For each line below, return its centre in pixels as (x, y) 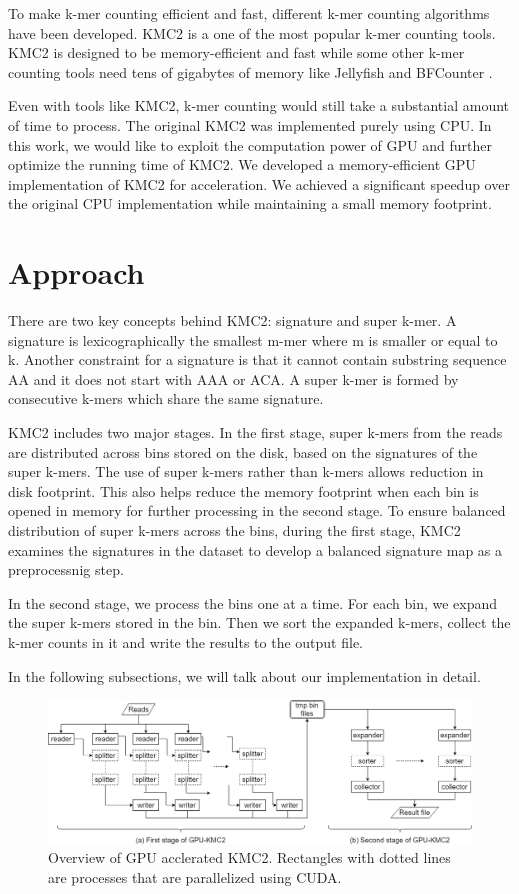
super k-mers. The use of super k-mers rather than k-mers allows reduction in (246, 471)
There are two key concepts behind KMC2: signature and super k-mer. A (232, 320)
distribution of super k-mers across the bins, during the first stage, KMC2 (234, 530)
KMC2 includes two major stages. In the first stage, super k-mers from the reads (255, 432)
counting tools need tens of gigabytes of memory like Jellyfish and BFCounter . (250, 71)
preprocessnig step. (66, 569)
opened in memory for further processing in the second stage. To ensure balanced (257, 510)
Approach (76, 272)
